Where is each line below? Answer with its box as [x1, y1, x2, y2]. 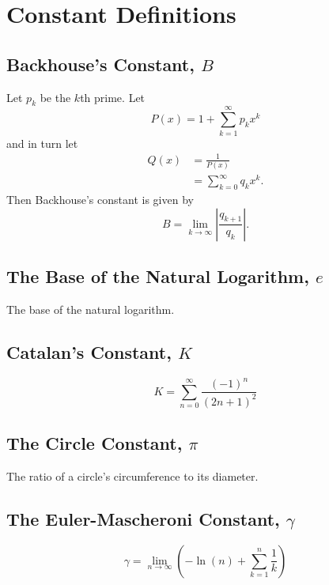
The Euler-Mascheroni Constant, [6, 506, 280, 530]
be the [40, 89, 71, 105]
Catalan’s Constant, [6, 340, 172, 364]
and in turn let [6, 134, 78, 151]
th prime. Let [80, 89, 146, 105]
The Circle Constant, [6, 431, 183, 455]
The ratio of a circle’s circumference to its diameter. [6, 467, 259, 484]
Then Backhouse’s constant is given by [6, 191, 194, 208]
